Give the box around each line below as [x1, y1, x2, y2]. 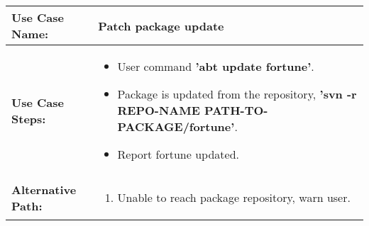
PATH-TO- [204, 102, 268, 118]
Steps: [11, 110, 46, 127]
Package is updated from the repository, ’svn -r [117, 86, 357, 102]
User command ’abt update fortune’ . [117, 58, 314, 74]
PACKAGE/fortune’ [117, 118, 235, 135]
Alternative [11, 181, 77, 198]
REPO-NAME [117, 102, 200, 118]
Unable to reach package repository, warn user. [117, 189, 351, 205]
